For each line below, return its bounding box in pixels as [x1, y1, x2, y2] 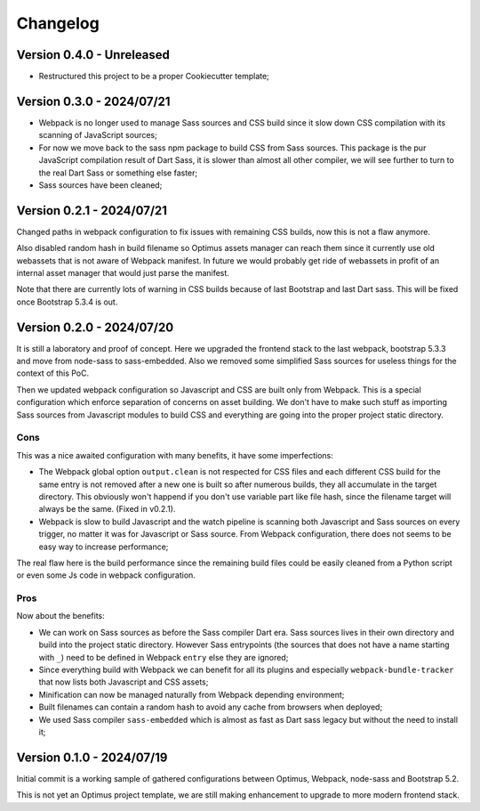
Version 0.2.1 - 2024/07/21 [16, 203, 168, 218]
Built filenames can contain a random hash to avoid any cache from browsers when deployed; [38, 702, 383, 712]
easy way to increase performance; [38, 541, 169, 552]
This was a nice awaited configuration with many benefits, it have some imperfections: [16, 450, 333, 460]
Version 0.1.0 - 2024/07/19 [16, 750, 168, 765]
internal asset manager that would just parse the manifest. [16, 268, 230, 278]
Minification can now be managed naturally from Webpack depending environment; [38, 689, 345, 700]
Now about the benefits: [16, 611, 106, 621]
